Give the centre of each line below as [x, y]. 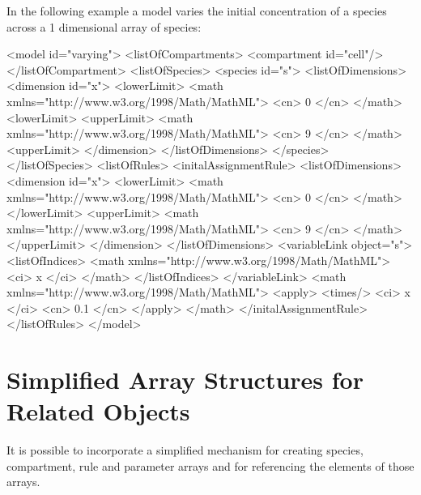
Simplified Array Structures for [185, 380]
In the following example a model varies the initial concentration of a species [197, 11]
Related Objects [98, 411]
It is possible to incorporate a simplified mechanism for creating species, [185, 450]
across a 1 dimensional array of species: [104, 26]
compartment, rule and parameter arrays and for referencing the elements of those [210, 465]
